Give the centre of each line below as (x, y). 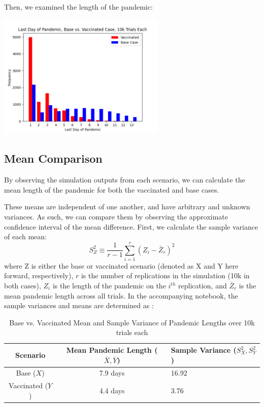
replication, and (203, 286)
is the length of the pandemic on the (109, 286)
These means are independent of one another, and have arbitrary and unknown (127, 207)
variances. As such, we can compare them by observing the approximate (116, 216)
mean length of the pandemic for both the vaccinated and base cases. (112, 189)
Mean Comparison (53, 158)
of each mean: (25, 236)
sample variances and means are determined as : (79, 305)
